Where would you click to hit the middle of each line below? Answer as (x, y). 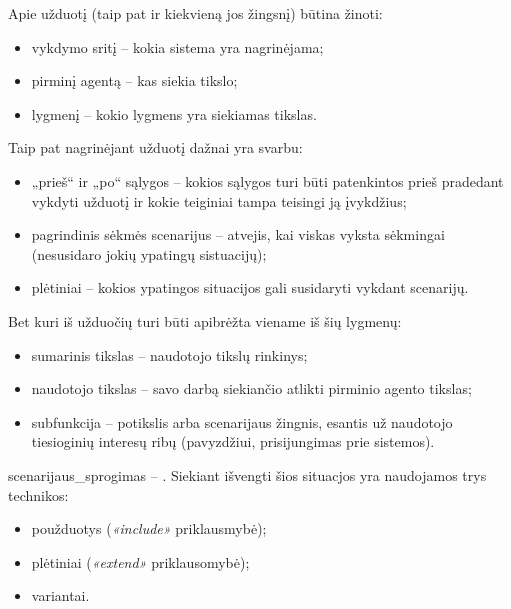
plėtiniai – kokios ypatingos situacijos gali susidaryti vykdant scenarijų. (250, 287)
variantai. (60, 595)
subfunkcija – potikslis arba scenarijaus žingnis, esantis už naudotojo (242, 421)
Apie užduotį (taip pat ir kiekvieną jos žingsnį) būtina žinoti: (195, 13)
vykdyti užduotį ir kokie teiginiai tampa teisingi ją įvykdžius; (219, 200)
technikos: (38, 494)
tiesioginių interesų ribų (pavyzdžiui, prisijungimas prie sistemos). (233, 441)
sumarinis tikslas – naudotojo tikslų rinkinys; (169, 354)
